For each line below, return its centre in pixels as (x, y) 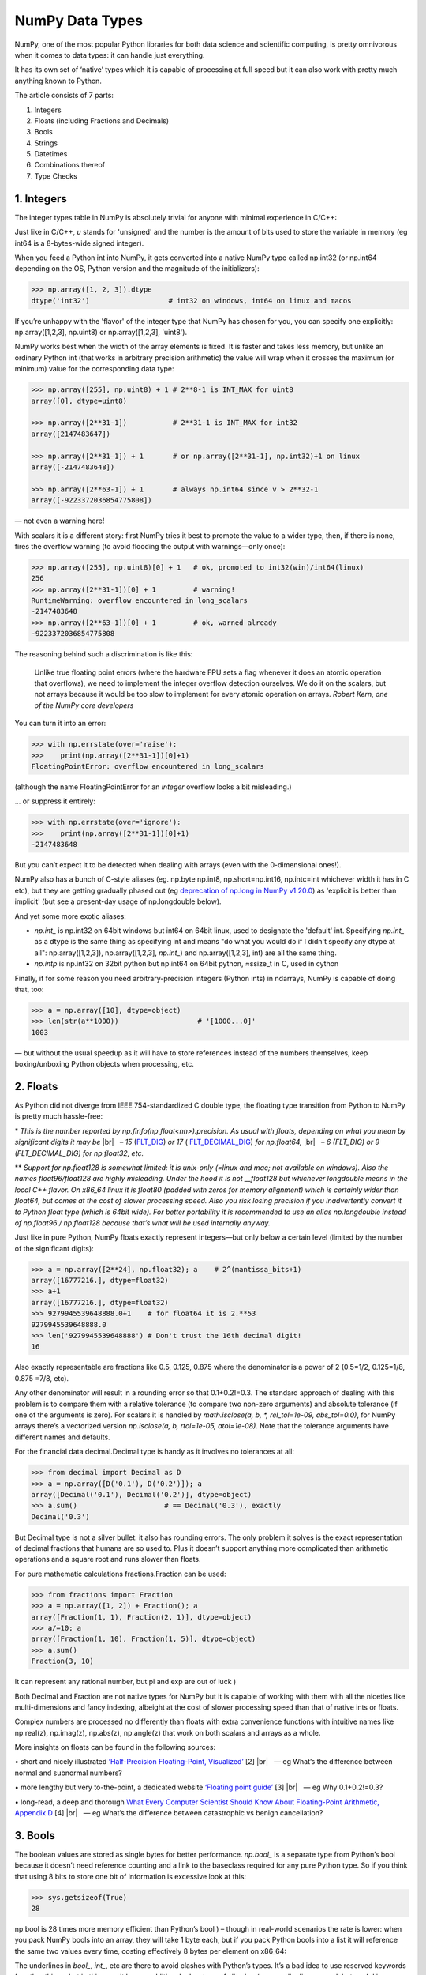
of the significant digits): (54, 1248)
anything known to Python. (58, 81)
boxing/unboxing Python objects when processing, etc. (105, 1064)
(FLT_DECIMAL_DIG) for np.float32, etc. (79, 1153)
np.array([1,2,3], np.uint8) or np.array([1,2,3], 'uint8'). (101, 333)
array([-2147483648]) (73, 467)
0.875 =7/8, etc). (42, 1378)
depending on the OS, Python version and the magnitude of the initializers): (137, 269)
